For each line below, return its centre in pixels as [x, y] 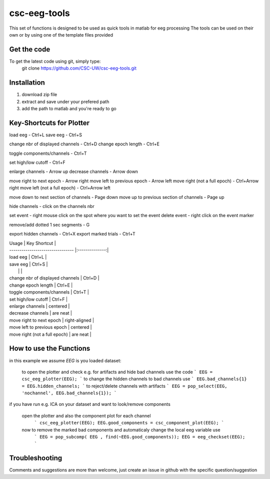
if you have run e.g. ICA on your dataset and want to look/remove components [90, 404]
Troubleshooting [36, 458]
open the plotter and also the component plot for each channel [86, 415]
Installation [27, 83]
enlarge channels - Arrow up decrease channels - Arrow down [74, 172]
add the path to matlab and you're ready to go [69, 108]
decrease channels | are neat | [41, 313]
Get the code [30, 49]
